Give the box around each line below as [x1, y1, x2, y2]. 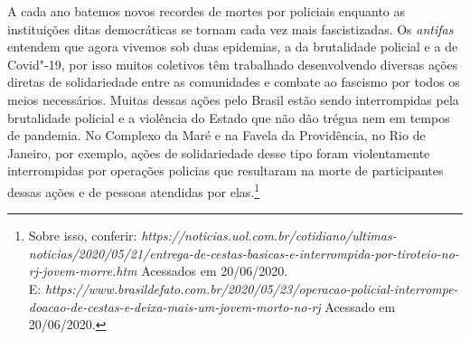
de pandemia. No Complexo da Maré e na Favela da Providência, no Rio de [7, 126, 426, 145]
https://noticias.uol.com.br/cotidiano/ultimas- [141, 226, 397, 245]
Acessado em [324, 297, 396, 316]
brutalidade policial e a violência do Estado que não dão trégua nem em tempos [7, 108, 450, 127]
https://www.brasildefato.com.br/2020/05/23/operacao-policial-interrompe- [44, 279, 458, 297]
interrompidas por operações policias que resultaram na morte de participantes [7, 161, 444, 180]
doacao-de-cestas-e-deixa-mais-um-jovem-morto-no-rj [28, 297, 321, 316]
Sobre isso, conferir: [28, 226, 137, 245]
